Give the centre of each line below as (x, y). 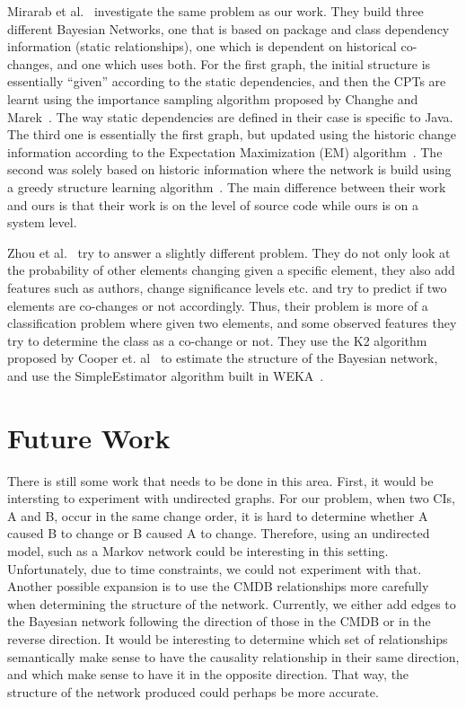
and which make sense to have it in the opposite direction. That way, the (208, 674)
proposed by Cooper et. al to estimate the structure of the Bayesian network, (223, 358)
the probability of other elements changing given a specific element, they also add (231, 270)
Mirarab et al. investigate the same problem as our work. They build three (215, 11)
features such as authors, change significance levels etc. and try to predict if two (227, 287)
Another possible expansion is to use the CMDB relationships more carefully (218, 586)
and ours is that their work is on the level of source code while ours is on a (213, 204)
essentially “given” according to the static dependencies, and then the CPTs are (227, 81)
